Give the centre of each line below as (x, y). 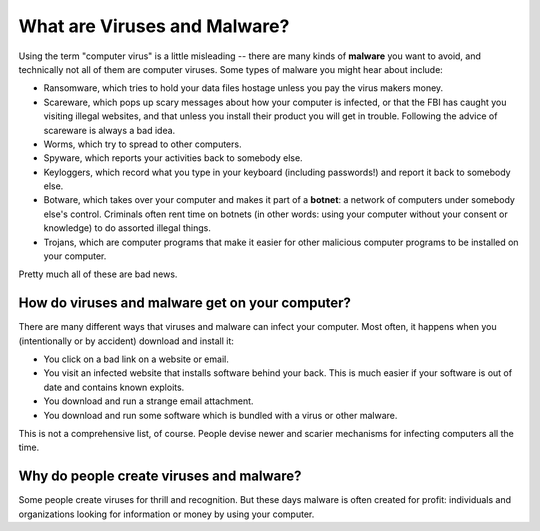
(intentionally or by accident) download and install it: (126, 341)
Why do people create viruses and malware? (160, 476)
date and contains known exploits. (114, 387)
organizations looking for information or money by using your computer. (166, 514)
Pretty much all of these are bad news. (98, 274)
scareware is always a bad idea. (109, 130)
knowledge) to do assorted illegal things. (127, 228)
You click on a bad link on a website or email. (136, 359)
